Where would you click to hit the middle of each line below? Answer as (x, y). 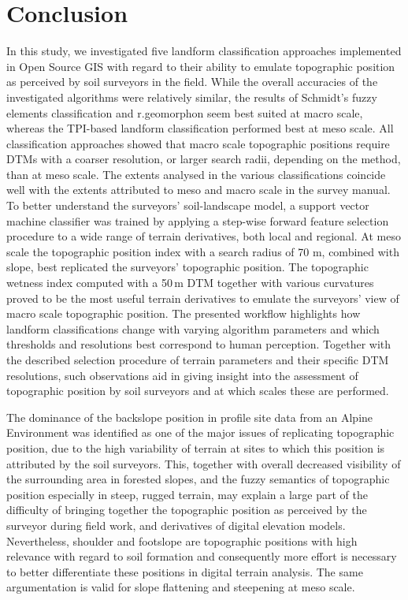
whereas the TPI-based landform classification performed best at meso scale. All (200, 128)
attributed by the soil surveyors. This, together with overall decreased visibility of (204, 463)
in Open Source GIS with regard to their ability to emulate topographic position (201, 66)
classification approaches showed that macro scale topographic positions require (198, 143)
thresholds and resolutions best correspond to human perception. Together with (199, 344)
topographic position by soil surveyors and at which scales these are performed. (198, 391)
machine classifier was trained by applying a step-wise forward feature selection (198, 220)
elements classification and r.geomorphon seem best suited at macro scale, (185, 112)
